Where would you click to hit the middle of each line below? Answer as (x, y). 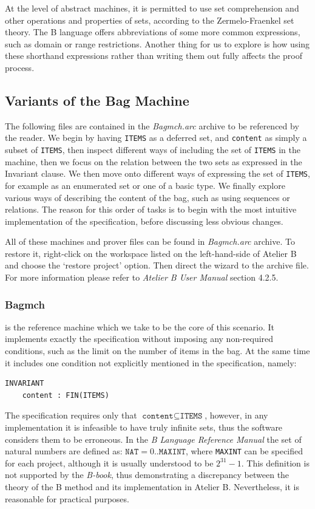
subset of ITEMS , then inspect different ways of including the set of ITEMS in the (153, 150)
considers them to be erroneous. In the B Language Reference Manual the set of (153, 439)
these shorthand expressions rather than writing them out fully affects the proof (154, 56)
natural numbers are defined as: (64, 451)
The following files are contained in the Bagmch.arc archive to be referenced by (152, 125)
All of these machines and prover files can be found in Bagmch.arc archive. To (150, 241)
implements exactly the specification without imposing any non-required (139, 339)
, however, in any (236, 415)
